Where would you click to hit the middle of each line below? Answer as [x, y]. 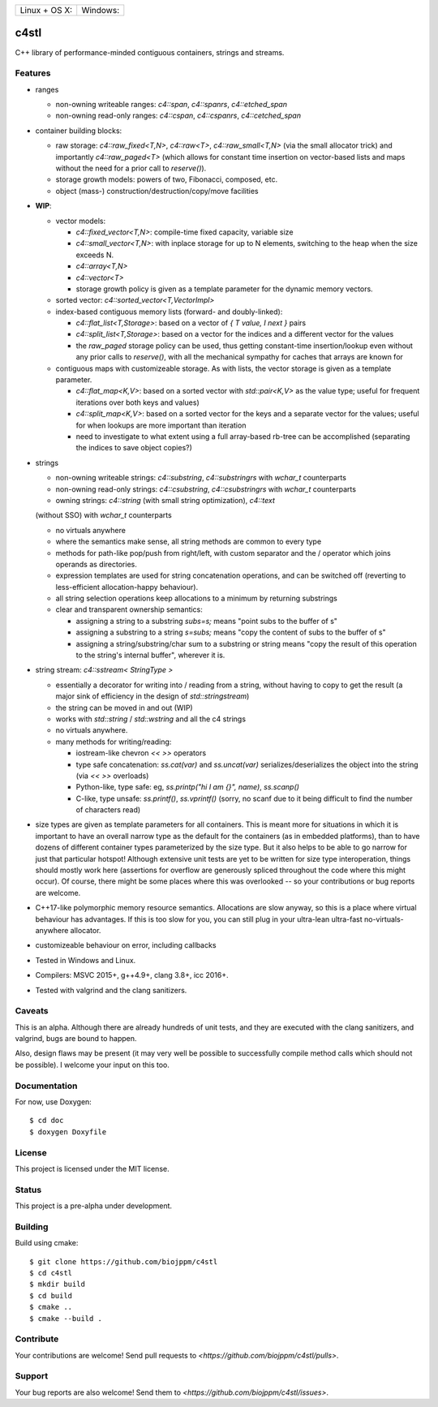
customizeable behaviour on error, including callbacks [126, 945]
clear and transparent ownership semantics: [129, 609]
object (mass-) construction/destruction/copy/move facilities [157, 191]
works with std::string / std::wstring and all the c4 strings [151, 719]
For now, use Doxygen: [54, 1102]
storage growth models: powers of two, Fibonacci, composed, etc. [167, 179]
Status [28, 1190]
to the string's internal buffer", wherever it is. [150, 655]
